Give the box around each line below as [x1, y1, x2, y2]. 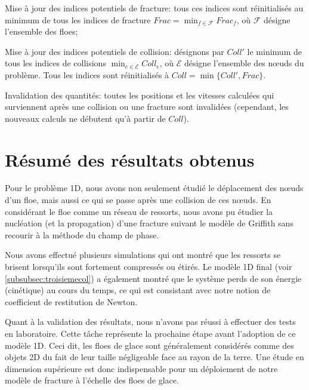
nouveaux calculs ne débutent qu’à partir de [5, 112, 166, 124]
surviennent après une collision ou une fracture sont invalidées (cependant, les [5, 100, 289, 113]
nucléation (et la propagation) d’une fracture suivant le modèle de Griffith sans [5, 217, 293, 229]
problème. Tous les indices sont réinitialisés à [5, 68, 169, 81]
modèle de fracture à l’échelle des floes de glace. [5, 374, 179, 386]
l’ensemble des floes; [5, 25, 78, 38]
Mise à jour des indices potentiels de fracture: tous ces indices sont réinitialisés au [5, 2, 304, 14]
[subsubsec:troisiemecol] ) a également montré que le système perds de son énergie [5, 272, 302, 284]
